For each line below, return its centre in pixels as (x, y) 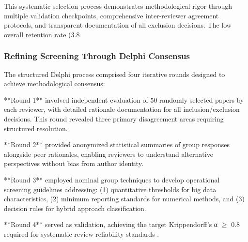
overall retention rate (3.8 (42, 34)
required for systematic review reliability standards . (82, 234)
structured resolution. (36, 128)
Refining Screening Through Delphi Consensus (97, 56)
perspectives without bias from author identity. (74, 163)
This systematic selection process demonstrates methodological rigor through (118, 6)
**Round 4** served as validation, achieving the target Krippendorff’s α (111, 224)
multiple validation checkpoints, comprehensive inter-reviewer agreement (111, 15)
